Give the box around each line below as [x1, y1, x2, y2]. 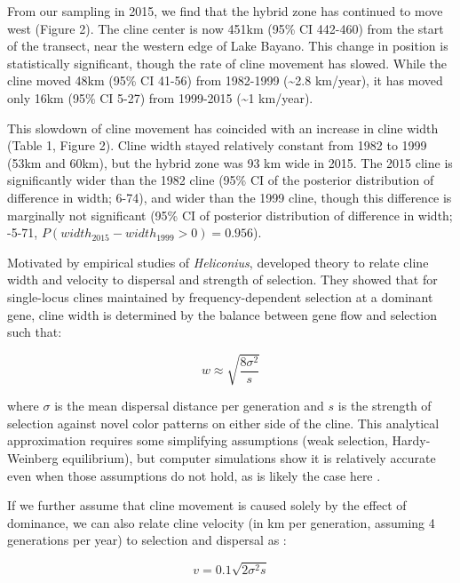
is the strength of [337, 396, 432, 415]
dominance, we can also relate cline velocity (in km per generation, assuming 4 [7, 513, 435, 531]
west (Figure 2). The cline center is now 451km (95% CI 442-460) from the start [7, 19, 444, 37]
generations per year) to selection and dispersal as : [7, 531, 287, 549]
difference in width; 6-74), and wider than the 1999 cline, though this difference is [7, 188, 452, 206]
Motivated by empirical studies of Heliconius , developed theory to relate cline [7, 252, 429, 271]
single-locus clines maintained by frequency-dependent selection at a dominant [7, 287, 433, 306]
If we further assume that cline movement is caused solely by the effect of [7, 496, 407, 515]
